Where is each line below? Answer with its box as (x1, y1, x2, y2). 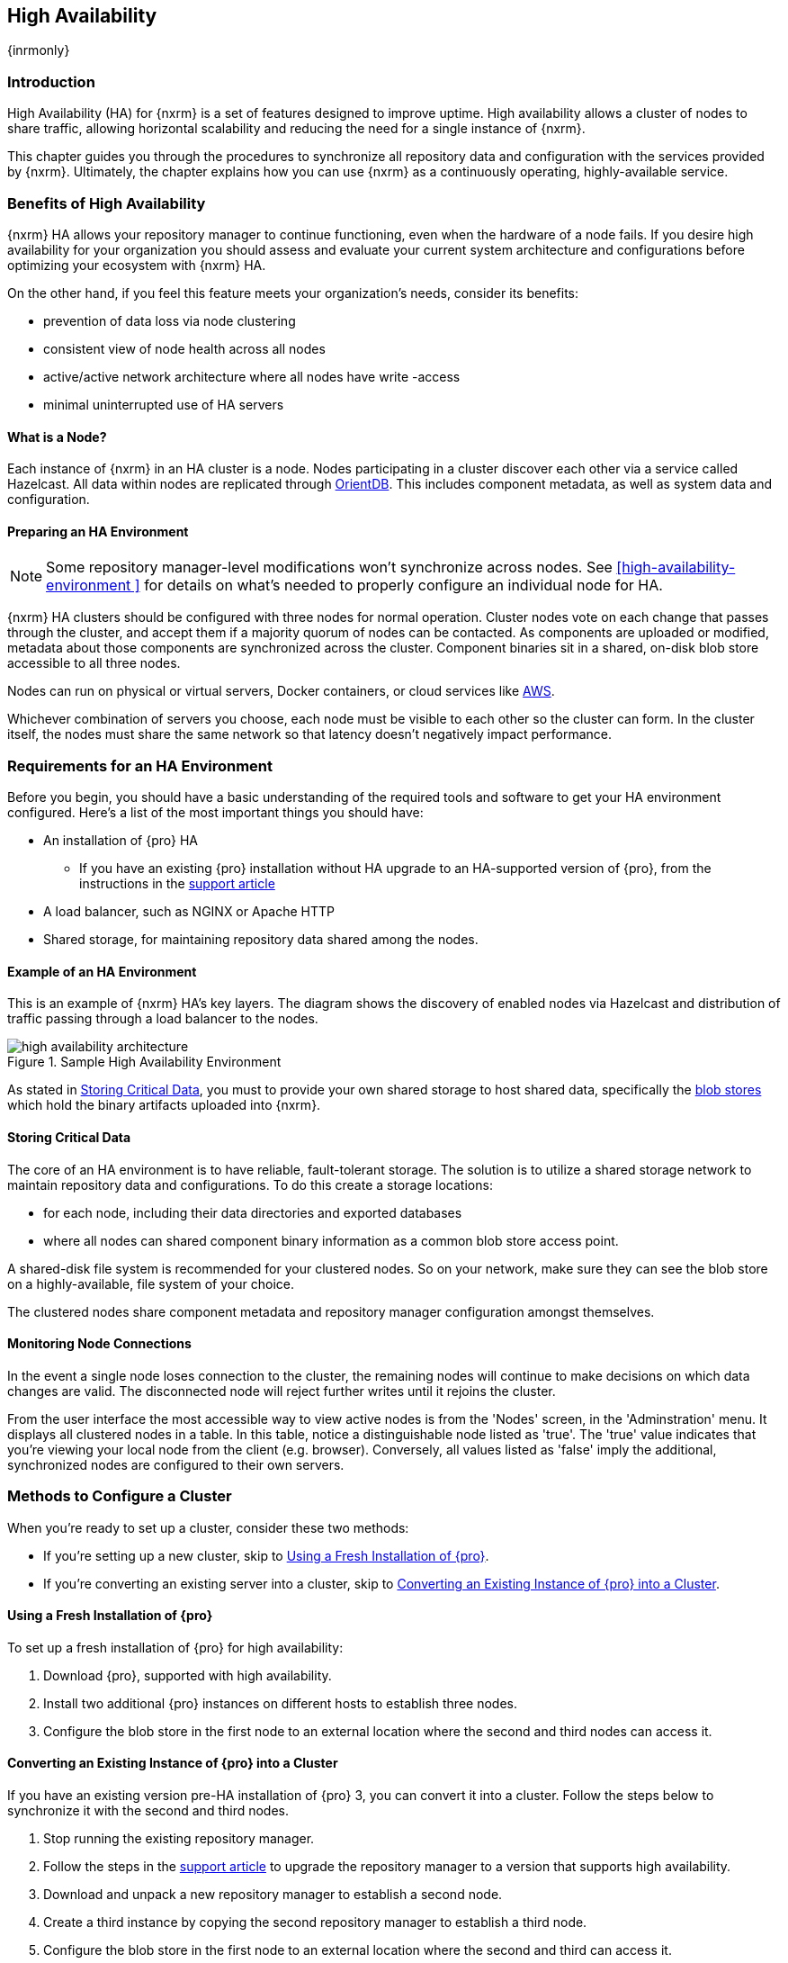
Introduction (7, 72, 95, 91)
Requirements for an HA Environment (7, 756, 273, 775)
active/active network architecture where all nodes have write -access (43, 368, 461, 384)
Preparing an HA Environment (7, 523, 189, 539)
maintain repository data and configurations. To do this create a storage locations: (7, 1176, 493, 1193)
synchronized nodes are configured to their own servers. (7, 1456, 345, 1472)
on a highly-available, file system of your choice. (7, 1275, 294, 1292)
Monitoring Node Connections (7, 1336, 192, 1352)
